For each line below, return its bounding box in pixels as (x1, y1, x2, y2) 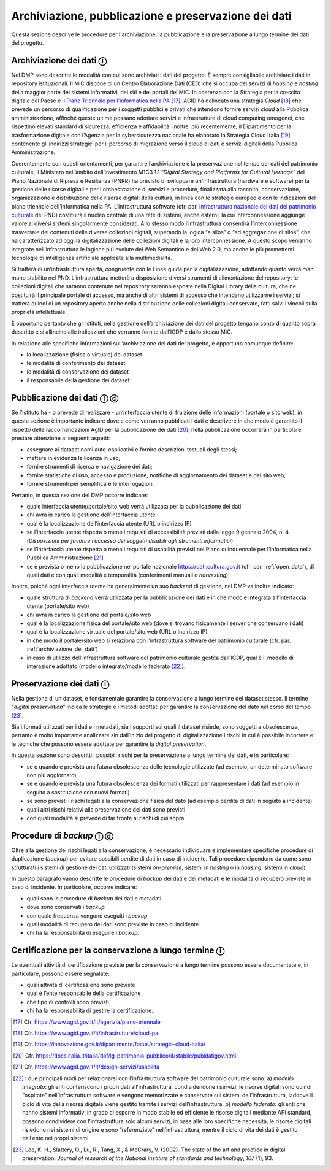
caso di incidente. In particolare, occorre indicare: (11, 883, 137, 891)
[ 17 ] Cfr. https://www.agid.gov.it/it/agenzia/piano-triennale (13, 1018, 161, 1026)
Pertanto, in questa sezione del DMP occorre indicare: (11, 491, 148, 499)
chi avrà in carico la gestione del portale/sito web (26, 611, 151, 618)
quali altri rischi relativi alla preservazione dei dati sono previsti (26, 805, 186, 813)
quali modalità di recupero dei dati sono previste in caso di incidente (26, 920, 199, 927)
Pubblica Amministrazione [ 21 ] (26, 554, 104, 561)
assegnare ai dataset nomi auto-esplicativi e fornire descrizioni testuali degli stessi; (26, 445, 237, 453)
